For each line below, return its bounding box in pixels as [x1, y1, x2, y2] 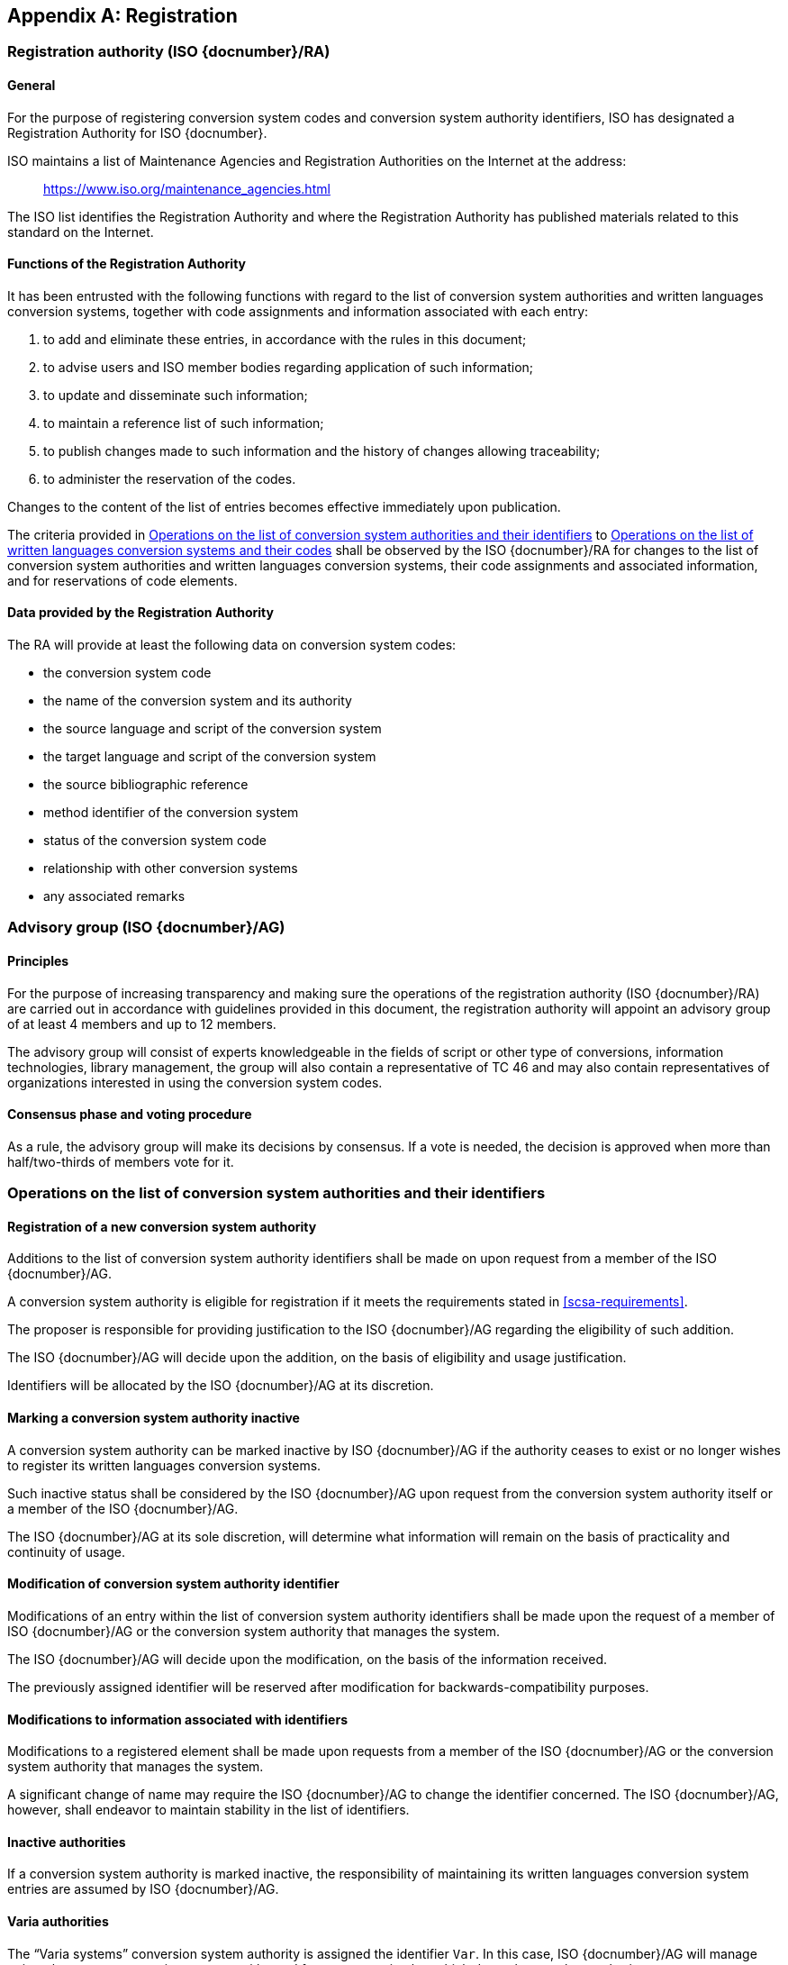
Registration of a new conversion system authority [7, 1218, 317, 1234]
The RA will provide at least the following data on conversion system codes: [7, 637, 457, 653]
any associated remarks [43, 888, 186, 905]
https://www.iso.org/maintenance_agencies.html [43, 180, 331, 196]
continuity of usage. [7, 1543, 126, 1560]
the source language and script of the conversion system [43, 721, 382, 737]
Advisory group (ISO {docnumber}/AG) [7, 918, 285, 937]
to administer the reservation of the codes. [43, 470, 296, 487]
